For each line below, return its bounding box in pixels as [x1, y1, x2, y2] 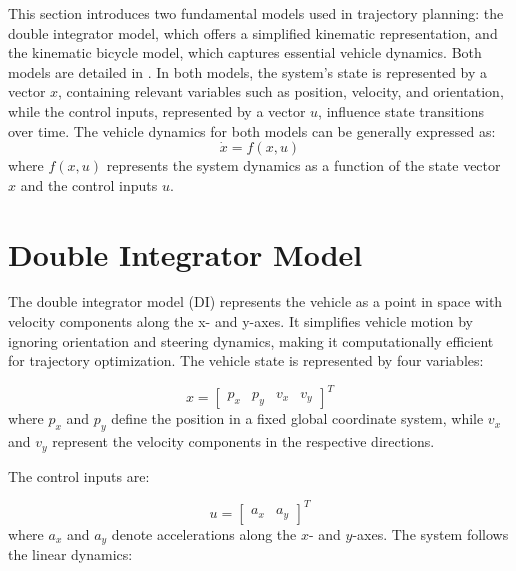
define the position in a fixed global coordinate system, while [111, 408, 484, 429]
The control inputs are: [8, 465, 150, 486]
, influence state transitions [318, 100, 485, 121]
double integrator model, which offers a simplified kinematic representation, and [8, 22, 498, 43]
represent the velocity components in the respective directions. [52, 431, 435, 452]
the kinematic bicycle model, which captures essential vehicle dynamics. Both [8, 42, 482, 63]
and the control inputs [20, 174, 158, 195]
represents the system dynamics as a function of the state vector [106, 155, 501, 176]
